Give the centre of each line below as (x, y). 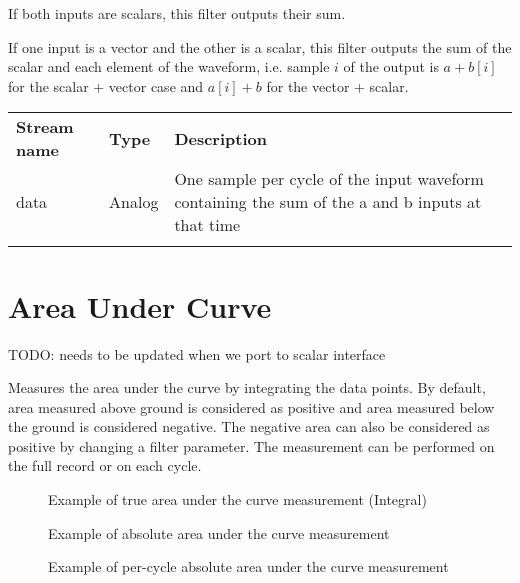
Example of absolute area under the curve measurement (219, 532)
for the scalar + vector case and (106, 85)
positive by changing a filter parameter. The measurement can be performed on (251, 445)
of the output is (391, 66)
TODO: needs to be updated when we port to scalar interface (197, 353)
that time (207, 225)
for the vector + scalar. (337, 85)
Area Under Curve (140, 305)
